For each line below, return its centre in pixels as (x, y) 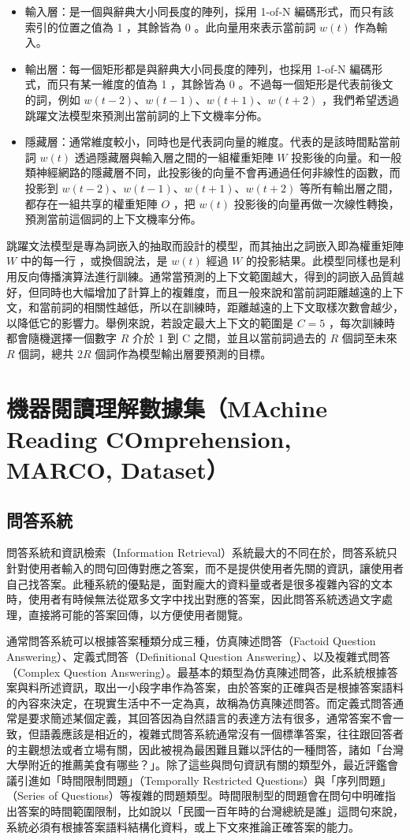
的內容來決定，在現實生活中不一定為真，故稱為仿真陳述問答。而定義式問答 (199, 702)
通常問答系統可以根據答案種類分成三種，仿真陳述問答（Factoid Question (191, 641)
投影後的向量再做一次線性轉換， (317, 203)
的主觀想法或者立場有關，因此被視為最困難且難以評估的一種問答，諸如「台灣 (205, 749)
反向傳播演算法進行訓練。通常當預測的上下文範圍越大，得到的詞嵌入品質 (205, 276)
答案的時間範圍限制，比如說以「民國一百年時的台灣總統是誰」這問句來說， (210, 810)
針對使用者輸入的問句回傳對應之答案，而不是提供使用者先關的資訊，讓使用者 (205, 568)
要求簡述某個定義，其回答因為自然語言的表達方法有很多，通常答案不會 (210, 718)
